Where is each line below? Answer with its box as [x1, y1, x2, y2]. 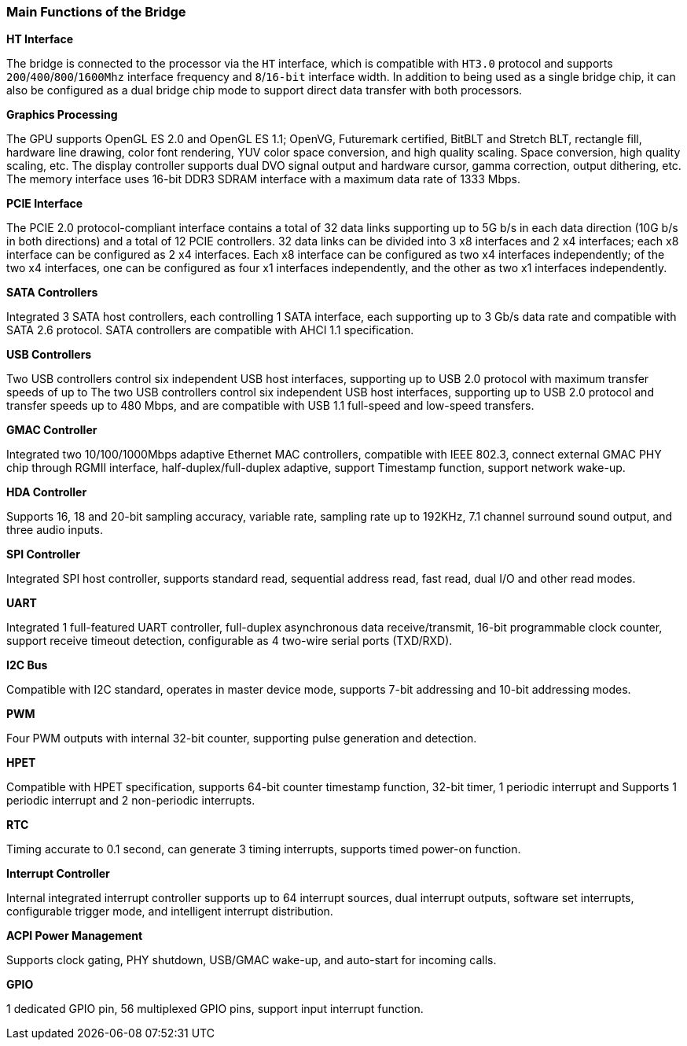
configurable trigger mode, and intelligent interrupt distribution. [6, 904, 333, 919]
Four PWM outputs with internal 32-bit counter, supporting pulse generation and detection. [6, 731, 477, 746]
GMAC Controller [6, 423, 97, 437]
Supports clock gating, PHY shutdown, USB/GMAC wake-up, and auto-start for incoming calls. [6, 953, 497, 967]
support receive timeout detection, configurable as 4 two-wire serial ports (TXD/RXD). [6, 634, 453, 648]
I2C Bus [6, 658, 48, 672]
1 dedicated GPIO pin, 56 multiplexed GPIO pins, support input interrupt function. [6, 1002, 424, 1016]
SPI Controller [6, 547, 80, 562]
